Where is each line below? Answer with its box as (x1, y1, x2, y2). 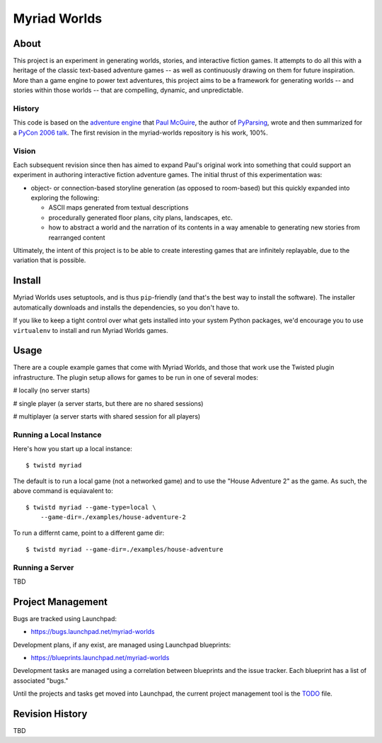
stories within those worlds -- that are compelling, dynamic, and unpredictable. (13, 86, 244, 95)
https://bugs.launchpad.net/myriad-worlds (30, 628, 155, 636)
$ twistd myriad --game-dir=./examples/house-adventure (25, 545, 224, 553)
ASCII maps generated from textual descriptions (48, 203, 189, 212)
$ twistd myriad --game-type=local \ (25, 503, 157, 511)
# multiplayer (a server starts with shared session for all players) (13, 412, 201, 421)
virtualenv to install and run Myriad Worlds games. (13, 326, 168, 334)
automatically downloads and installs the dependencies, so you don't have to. (13, 303, 240, 312)
